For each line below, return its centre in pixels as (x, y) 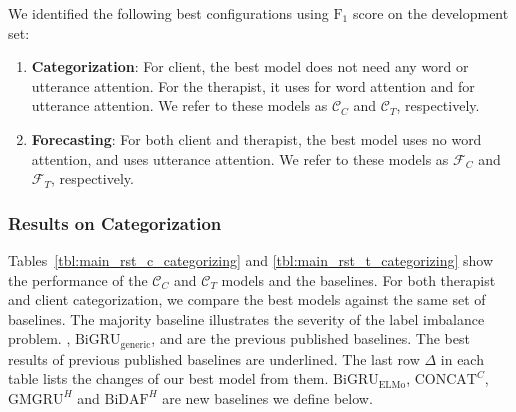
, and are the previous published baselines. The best (310, 338)
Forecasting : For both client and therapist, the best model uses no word (256, 138)
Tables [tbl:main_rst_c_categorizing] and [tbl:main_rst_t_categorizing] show (251, 259)
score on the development (430, 13)
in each (462, 358)
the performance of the (78, 279)
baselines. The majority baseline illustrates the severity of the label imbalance (246, 318)
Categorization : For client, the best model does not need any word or (250, 66)
